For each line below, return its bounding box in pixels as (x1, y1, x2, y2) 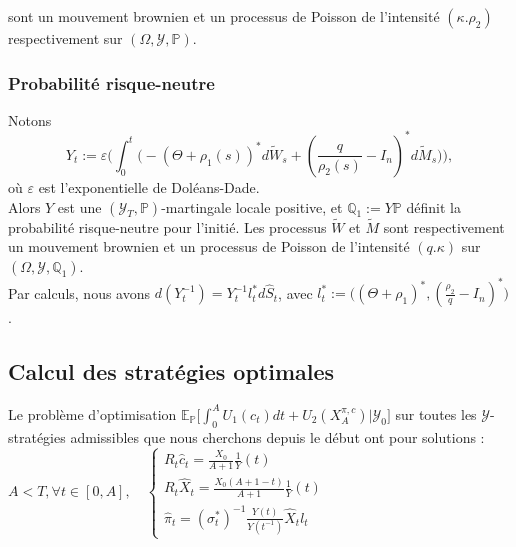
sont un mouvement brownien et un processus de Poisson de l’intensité (8, 6, 440, 26)
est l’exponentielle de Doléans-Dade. (38, 176, 260, 197)
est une (57, 196, 102, 217)
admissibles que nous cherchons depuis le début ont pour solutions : (70, 426, 485, 447)
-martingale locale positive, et (161, 196, 343, 217)
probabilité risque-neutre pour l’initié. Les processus (8, 216, 327, 237)
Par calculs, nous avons (8, 282, 151, 303)
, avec (278, 282, 313, 303)
